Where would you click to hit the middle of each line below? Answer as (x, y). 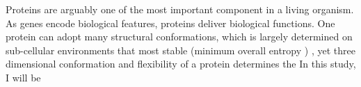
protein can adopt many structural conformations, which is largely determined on (179, 37)
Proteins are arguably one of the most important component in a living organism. (180, 9)
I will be (23, 77)
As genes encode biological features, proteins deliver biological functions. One (170, 23)
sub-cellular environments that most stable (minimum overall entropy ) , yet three (180, 50)
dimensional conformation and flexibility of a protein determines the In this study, (181, 64)
